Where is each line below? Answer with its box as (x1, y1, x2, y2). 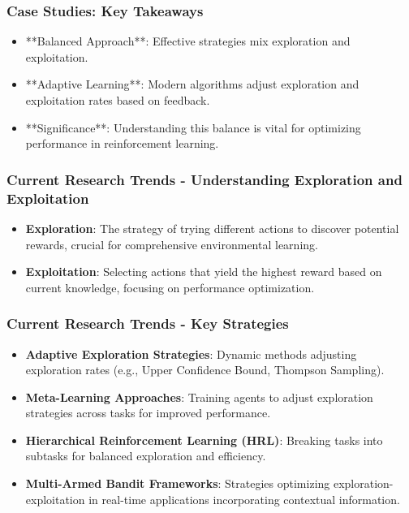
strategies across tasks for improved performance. (25, 404, 271, 421)
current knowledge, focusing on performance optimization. (25, 278, 315, 295)
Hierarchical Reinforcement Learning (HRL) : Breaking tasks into (25, 431, 383, 448)
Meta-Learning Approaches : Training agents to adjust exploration (25, 388, 373, 405)
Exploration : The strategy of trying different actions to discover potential (25, 219, 399, 236)
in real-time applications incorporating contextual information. (88, 490, 400, 507)
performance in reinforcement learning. (25, 135, 219, 152)
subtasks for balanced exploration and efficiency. (25, 447, 266, 464)
